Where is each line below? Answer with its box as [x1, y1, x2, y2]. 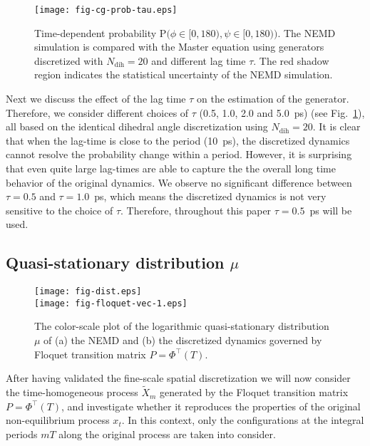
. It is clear [312, 119, 361, 134]
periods [6, 426, 38, 441]
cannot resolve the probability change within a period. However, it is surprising [6, 147, 352, 162]
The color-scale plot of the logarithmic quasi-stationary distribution [34, 318, 329, 333]
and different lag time [151, 53, 246, 68]
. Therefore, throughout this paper [120, 202, 272, 217]
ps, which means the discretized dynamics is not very [94, 189, 327, 204]
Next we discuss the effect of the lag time [6, 91, 186, 106]
